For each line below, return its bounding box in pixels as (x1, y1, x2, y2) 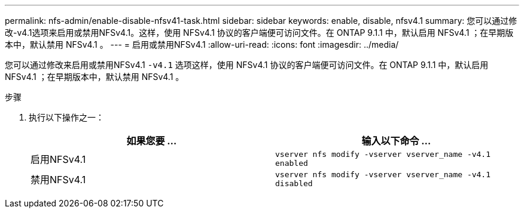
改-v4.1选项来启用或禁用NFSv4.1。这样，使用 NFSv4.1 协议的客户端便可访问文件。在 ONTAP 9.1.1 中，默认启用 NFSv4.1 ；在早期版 (5, 27, 514, 38)
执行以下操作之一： (29, 112, 104, 122)
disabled (275, 179, 313, 188)
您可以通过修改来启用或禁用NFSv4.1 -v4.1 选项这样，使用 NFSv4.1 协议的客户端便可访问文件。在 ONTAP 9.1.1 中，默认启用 (5, 60, 489, 70)
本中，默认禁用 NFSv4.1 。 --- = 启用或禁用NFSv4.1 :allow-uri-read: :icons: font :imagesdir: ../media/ (5, 39, 399, 50)
